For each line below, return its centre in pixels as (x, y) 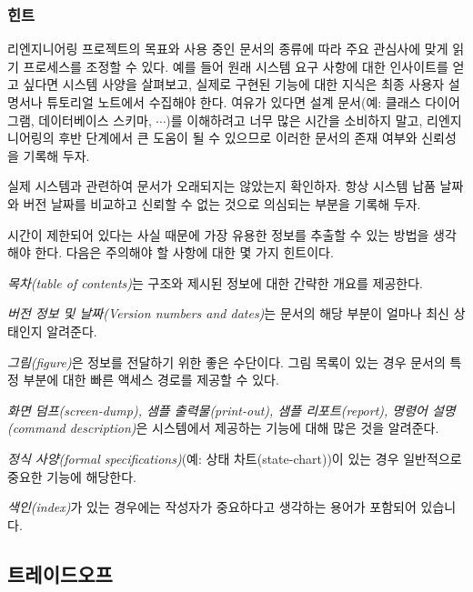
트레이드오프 (60, 573)
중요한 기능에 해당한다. (72, 476)
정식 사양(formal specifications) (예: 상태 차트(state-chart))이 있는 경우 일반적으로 (235, 458)
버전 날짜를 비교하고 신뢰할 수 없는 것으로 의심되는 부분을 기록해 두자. (222, 203)
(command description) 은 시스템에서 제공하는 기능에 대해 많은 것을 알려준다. (223, 428)
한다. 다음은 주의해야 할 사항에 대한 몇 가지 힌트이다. (184, 252)
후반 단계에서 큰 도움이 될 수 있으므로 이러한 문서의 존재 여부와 (238, 138)
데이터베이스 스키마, (95, 120)
